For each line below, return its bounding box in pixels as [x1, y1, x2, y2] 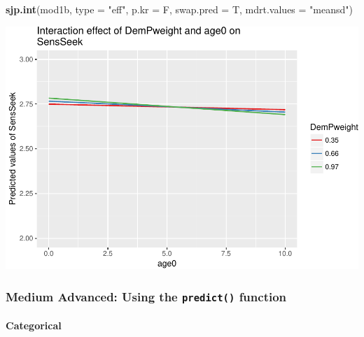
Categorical [6, 317, 62, 332]
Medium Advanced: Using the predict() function [6, 287, 287, 305]
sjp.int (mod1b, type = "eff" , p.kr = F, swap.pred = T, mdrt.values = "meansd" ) [6, 2, 353, 16]
